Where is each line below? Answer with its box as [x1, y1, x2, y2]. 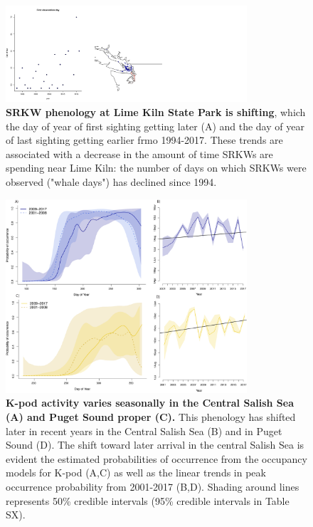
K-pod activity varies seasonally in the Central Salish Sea [6, 395, 294, 410]
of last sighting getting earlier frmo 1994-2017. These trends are [6, 132, 283, 147]
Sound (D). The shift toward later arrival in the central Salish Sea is [6, 437, 304, 452]
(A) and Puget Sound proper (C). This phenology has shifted [6, 409, 296, 424]
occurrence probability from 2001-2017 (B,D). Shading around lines [6, 479, 299, 494]
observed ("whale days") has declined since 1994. [6, 174, 217, 189]
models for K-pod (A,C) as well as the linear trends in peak [6, 465, 266, 480]
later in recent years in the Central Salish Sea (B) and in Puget [6, 423, 282, 438]
